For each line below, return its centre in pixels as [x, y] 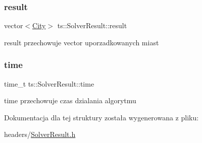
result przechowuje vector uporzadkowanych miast [82, 42]
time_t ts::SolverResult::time [49, 83]
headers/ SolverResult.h [40, 134]
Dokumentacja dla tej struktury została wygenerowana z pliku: [102, 117]
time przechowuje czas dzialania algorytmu [70, 100]
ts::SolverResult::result [92, 25]
